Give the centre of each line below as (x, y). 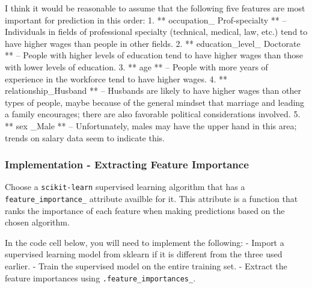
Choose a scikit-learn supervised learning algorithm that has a (125, 187)
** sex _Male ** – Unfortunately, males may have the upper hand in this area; (151, 125)
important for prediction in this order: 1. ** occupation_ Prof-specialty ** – (146, 20)
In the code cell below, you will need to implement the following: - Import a (145, 242)
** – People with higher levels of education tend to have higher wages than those (154, 55)
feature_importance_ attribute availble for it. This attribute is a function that (151, 198)
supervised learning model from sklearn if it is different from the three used (144, 254)
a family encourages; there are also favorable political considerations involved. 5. (153, 114)
